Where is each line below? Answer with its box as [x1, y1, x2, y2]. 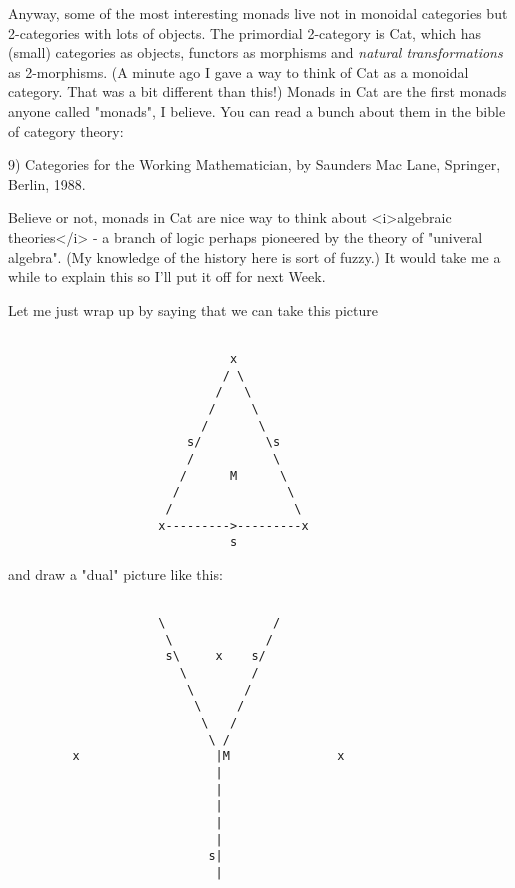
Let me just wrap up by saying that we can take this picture [8, 299, 378, 320]
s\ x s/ [165, 649, 266, 664]
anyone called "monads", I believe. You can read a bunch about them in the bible [8, 100, 506, 121]
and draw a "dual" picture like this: [8, 563, 223, 584]
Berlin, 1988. [8, 173, 86, 194]
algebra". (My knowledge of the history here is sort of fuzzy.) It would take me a [8, 246, 501, 267]
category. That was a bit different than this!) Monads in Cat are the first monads [8, 81, 507, 102]
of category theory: [8, 120, 124, 141]
